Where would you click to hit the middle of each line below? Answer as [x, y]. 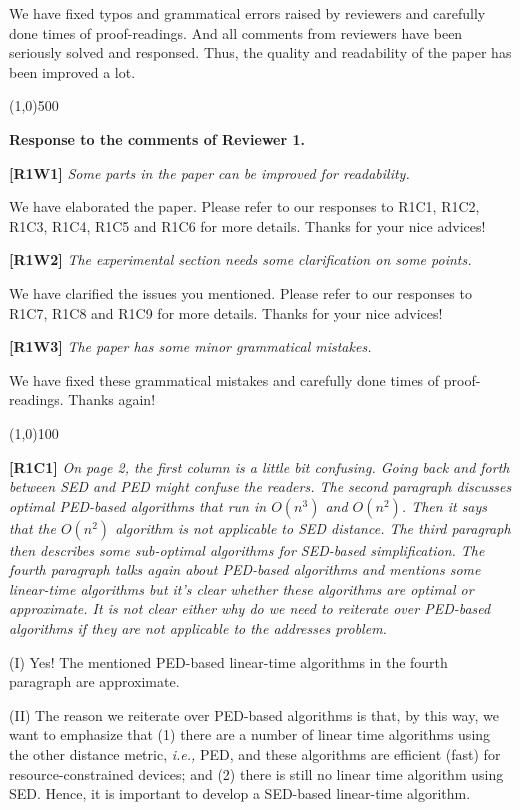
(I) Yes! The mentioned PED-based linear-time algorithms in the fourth [228, 661]
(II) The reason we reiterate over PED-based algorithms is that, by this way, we [254, 714]
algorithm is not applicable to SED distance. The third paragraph [313, 527]
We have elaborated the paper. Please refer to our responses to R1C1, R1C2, [244, 206]
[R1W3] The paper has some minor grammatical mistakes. [190, 346]
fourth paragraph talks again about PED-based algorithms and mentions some [245, 569]
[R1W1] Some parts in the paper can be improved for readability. [209, 172]
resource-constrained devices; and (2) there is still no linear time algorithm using [256, 773]
